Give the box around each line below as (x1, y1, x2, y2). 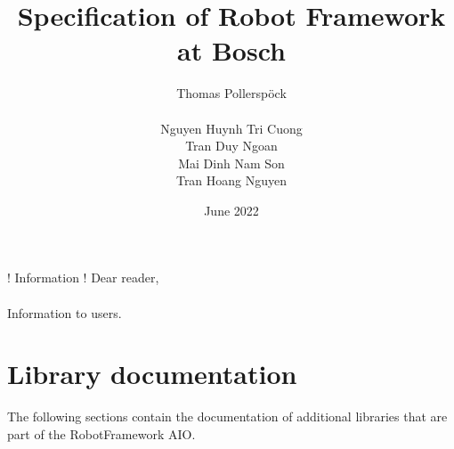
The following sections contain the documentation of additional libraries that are (7, 407, 448, 426)
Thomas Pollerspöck (176, 84, 287, 102)
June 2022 (204, 200, 259, 219)
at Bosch (177, 32, 286, 69)
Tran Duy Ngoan (185, 136, 278, 155)
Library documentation (7, 355, 297, 392)
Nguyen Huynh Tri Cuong (160, 118, 303, 137)
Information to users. (7, 303, 122, 322)
